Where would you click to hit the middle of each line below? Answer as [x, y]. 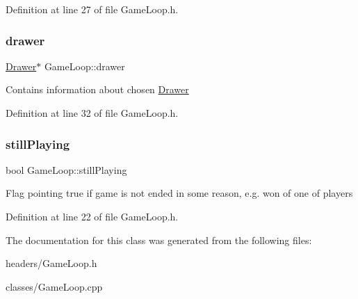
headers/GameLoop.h [51, 263]
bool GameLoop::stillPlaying [66, 169]
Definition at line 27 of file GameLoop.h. [92, 9]
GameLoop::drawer [84, 66]
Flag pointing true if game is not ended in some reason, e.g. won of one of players [179, 193]
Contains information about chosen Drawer [97, 89]
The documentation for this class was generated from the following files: [159, 240]
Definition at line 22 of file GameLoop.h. [92, 216]
